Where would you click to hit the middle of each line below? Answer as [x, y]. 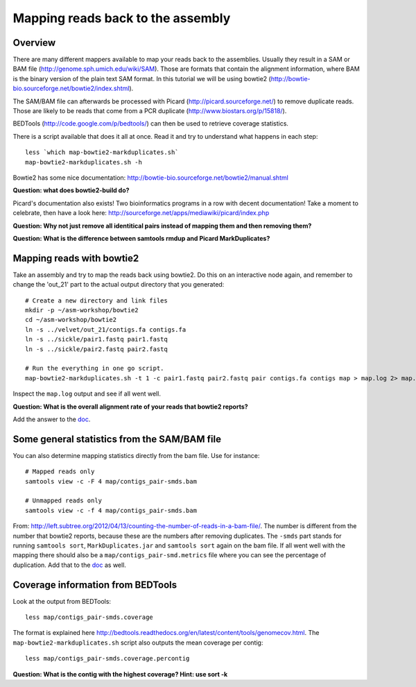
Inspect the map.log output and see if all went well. [87, 394]
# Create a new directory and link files [96, 300]
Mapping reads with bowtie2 [76, 258]
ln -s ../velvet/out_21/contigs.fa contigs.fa [106, 329]
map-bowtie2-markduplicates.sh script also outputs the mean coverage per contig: [138, 643]
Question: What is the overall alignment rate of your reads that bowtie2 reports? [131, 407]
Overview [34, 43]
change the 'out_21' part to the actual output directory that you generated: [119, 285]
